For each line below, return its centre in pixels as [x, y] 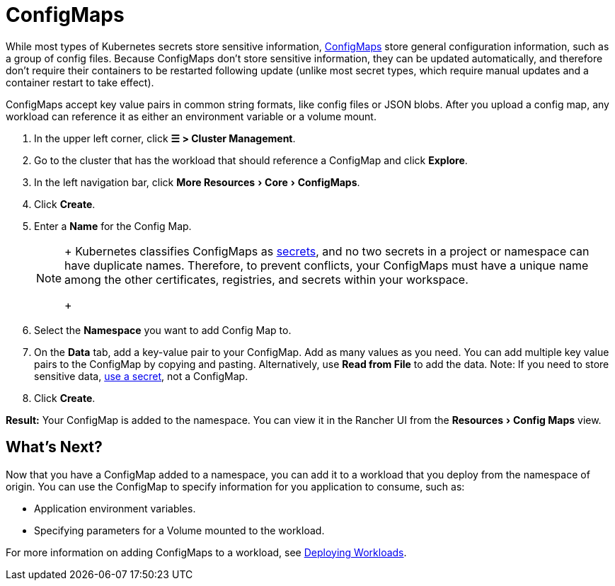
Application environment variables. [115, 508]
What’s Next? [54, 447]
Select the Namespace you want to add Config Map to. [163, 330]
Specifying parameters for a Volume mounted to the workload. [179, 530]
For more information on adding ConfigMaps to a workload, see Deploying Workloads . [206, 552]
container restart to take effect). [80, 82]
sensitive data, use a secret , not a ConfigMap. [141, 376]
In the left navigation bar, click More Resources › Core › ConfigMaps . [197, 182]
